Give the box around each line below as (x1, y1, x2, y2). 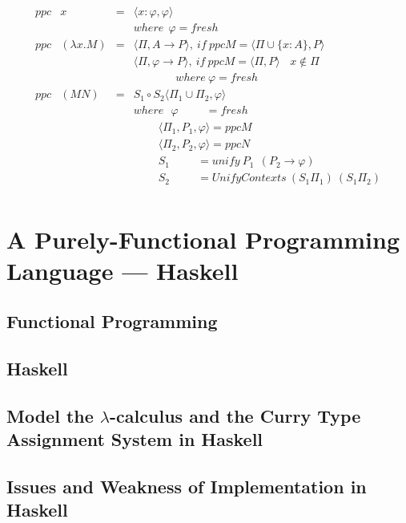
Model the (6, 403, 94, 428)
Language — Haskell (6, 253, 239, 286)
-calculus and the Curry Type (110, 403, 361, 428)
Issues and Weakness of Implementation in (6, 474, 367, 499)
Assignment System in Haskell (6, 427, 263, 452)
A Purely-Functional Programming (6, 222, 400, 255)
